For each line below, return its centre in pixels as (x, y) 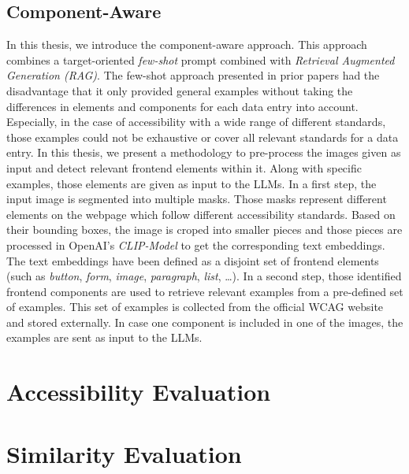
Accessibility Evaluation (139, 392)
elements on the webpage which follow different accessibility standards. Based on (201, 214)
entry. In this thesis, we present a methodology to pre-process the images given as (204, 152)
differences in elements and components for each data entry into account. (182, 106)
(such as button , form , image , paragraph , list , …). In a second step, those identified (204, 276)
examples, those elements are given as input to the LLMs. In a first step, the (191, 183)
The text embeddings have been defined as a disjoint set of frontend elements (193, 260)
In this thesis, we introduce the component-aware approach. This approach (187, 44)
